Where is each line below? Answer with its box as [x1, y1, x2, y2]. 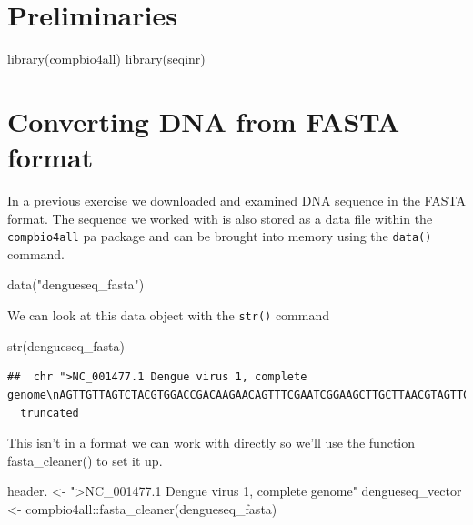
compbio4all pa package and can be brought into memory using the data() [7, 227, 432, 246]
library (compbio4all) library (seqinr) [7, 49, 206, 68]
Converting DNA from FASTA [7, 102, 400, 139]
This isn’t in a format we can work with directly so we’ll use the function [7, 433, 416, 452]
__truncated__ [7, 406, 93, 419]
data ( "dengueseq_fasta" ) [7, 275, 145, 294]
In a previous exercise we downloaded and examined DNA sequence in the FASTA [7, 191, 466, 210]
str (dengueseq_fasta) [7, 336, 125, 355]
